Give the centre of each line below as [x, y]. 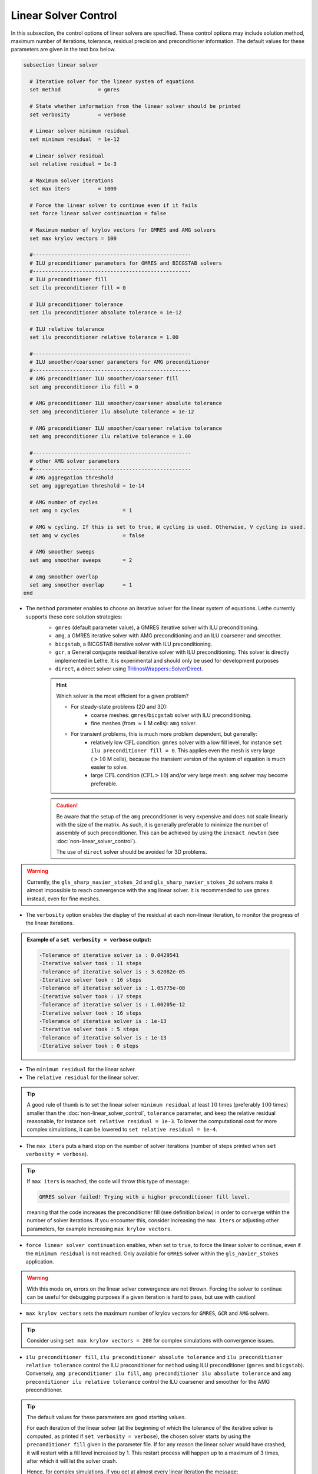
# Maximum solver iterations [72, 180]
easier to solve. [110, 767]
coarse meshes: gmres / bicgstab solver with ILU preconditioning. [171, 715]
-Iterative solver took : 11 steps [90, 963]
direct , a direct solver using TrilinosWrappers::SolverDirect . [129, 669]
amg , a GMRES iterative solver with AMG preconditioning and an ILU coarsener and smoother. [168, 636]
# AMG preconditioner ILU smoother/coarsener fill [104, 379]
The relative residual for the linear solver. [82, 1077]
